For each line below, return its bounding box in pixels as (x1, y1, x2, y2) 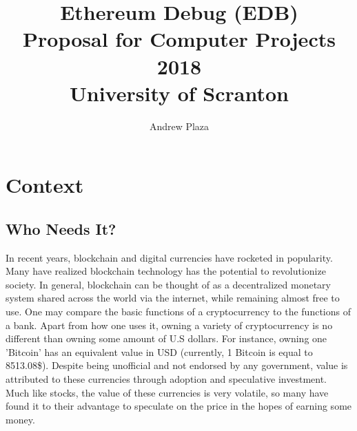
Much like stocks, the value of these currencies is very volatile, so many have (6, 385, 329, 399)
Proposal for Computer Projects (23, 25, 336, 53)
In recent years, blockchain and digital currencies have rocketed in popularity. (6, 250, 333, 264)
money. (6, 412, 35, 426)
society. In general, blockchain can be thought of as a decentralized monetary (6, 277, 331, 291)
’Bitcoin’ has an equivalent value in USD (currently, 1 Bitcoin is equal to (6, 344, 313, 359)
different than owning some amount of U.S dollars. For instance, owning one (6, 331, 327, 346)
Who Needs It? (6, 218, 116, 239)
